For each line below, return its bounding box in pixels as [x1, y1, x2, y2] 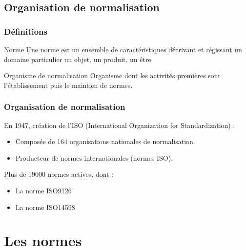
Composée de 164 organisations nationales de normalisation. [15, 136, 195, 146]
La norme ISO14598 [15, 202, 75, 212]
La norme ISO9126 [15, 185, 72, 195]
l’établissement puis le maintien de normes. [4, 80, 133, 90]
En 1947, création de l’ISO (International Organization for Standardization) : [4, 120, 235, 130]
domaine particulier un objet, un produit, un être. [4, 54, 153, 64]
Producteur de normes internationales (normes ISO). [15, 152, 173, 163]
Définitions [4, 25, 47, 37]
